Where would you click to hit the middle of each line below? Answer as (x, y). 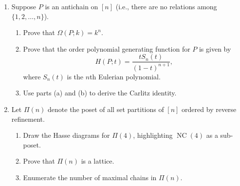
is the (75, 76)
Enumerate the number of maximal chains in (90, 177)
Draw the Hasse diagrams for (66, 135)
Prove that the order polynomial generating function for (107, 48)
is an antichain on (72, 6)
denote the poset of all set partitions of (106, 109)
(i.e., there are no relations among (166, 6)
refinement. (28, 119)
